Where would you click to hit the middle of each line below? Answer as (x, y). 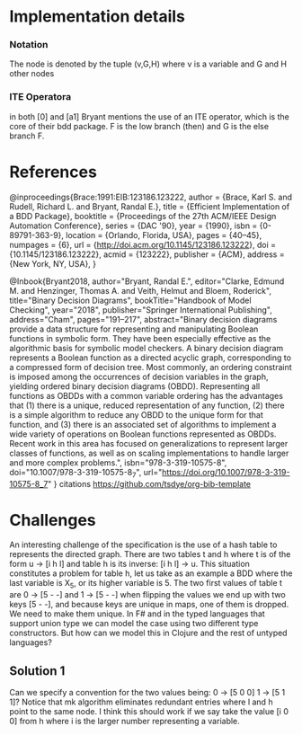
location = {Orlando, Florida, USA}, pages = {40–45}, (164, 235)
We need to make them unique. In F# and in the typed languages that (137, 614)
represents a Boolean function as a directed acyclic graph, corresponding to (151, 358)
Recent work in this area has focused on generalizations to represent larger (149, 443)
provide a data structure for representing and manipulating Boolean (134, 329)
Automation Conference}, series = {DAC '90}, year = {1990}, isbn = (133, 226)
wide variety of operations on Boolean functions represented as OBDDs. (143, 434)
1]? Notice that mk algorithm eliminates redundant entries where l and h (141, 702)
